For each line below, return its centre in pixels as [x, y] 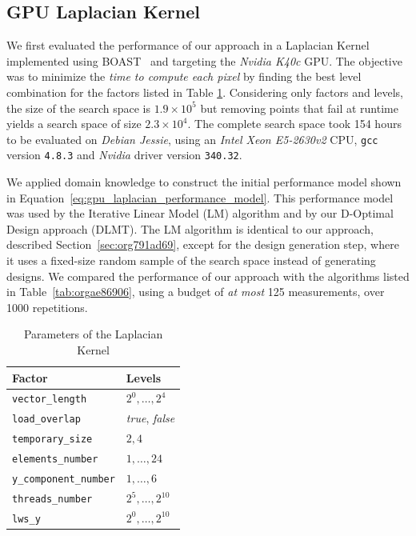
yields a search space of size [74, 124]
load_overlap [46, 420]
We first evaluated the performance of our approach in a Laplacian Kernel [188, 45]
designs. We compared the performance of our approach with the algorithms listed [208, 276]
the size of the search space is [78, 108]
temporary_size [52, 440]
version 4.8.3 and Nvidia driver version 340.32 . [124, 155]
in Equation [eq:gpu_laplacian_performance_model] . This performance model [200, 197]
